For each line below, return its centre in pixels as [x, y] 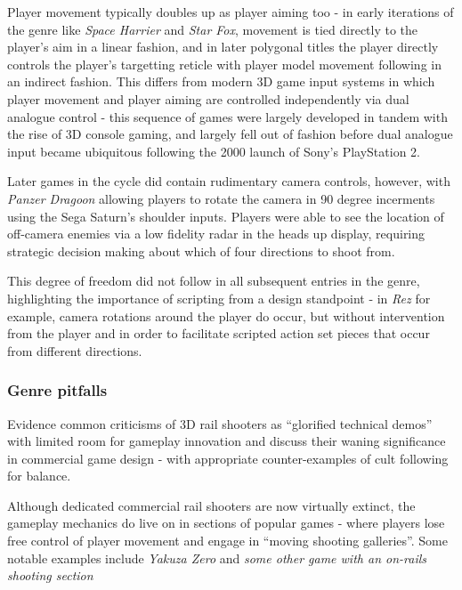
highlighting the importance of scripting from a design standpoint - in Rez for [219, 298]
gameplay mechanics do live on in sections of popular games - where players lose [226, 523]
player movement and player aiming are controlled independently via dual [208, 98]
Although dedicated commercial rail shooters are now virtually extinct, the [211, 505]
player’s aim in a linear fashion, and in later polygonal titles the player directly [223, 47]
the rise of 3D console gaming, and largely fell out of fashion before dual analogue [230, 134]
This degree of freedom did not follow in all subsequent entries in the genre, [214, 281]
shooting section [50, 575]
